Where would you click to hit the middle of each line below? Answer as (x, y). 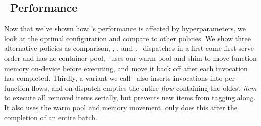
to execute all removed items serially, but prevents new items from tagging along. (130, 98)
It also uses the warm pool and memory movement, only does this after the (121, 107)
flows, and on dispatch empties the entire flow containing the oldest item (144, 87)
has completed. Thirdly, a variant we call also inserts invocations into (113, 78)
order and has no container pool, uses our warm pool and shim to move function (130, 58)
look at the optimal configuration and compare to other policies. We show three (127, 38)
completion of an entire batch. (51, 117)
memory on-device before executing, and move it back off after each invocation (126, 68)
